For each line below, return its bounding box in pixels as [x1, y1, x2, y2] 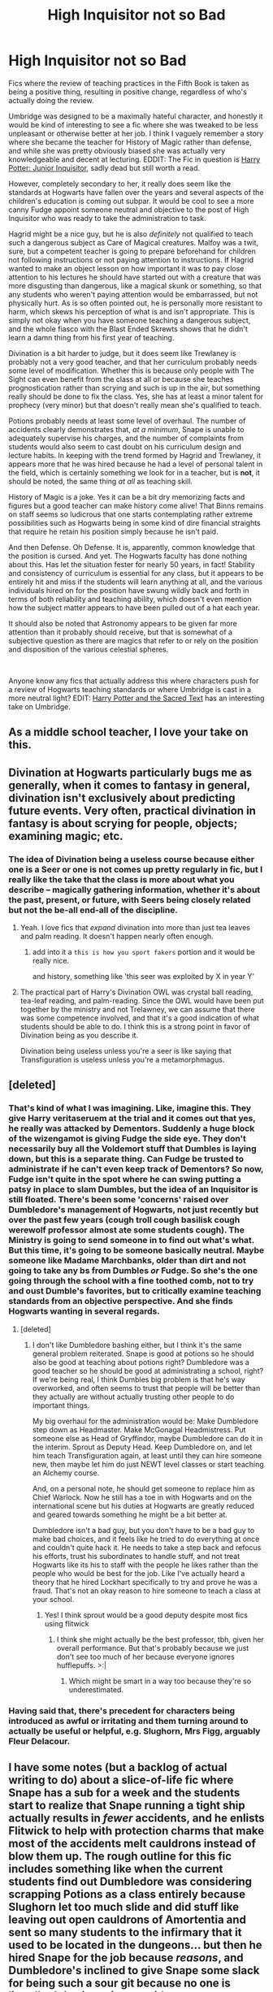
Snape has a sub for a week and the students [8, 1786, 240, 1800]
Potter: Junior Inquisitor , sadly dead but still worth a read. [8, 162, 201, 172]
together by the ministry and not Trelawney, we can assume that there [19, 1005, 255, 1015]
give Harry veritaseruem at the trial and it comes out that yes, [8, 1113, 256, 1124]
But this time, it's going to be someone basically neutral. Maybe [8, 1245, 265, 1256]
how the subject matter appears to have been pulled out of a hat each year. [8, 603, 260, 613]
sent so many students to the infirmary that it [8, 1925, 242, 1939]
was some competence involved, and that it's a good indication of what [19, 1013, 260, 1023]
